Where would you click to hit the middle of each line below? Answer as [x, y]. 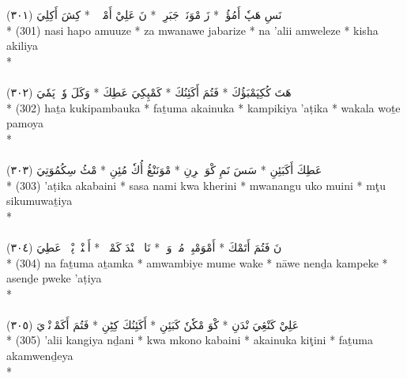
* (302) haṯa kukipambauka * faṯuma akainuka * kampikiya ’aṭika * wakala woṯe [203, 107]
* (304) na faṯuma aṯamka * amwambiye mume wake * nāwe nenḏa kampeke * [197, 262]
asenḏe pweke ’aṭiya [54, 278]
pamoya [25, 123]
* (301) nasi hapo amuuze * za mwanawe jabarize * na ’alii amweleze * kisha [192, 30]
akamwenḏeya [40, 356]
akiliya [23, 45]
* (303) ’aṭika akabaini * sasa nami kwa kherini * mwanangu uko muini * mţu [196, 185]
